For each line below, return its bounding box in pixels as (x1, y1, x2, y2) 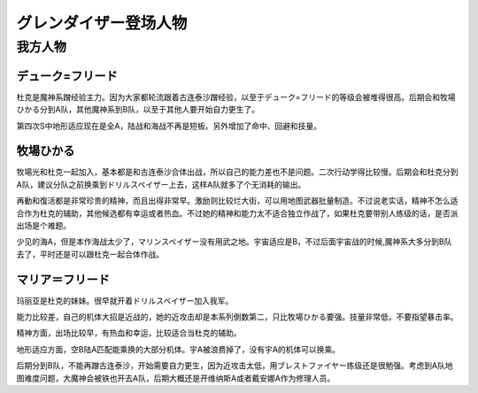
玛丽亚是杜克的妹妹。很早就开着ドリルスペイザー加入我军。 (16, 295, 234, 305)
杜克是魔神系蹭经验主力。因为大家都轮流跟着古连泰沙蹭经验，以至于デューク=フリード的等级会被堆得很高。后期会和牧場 (16, 91, 456, 102)
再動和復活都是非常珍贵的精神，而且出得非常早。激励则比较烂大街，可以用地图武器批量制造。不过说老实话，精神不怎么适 (16, 196, 459, 206)
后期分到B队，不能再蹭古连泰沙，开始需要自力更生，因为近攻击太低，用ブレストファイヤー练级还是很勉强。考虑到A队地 (16, 360, 453, 371)
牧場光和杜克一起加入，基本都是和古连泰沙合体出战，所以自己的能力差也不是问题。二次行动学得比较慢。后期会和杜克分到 (16, 166, 459, 177)
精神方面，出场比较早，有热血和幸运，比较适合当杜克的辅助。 (16, 327, 242, 338)
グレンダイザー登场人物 (16, 13, 188, 33)
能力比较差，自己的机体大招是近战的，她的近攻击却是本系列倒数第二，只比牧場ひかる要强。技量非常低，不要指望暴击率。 (16, 312, 459, 322)
